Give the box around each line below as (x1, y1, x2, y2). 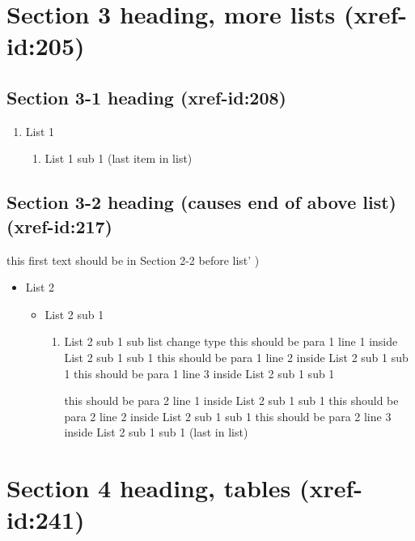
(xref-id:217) (6, 213, 112, 238)
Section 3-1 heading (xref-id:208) (6, 84, 286, 109)
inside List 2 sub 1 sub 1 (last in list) (64, 424, 248, 441)
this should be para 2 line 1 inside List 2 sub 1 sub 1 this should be (64, 392, 399, 409)
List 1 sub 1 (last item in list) (44, 150, 193, 167)
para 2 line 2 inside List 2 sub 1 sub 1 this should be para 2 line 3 (64, 407, 392, 424)
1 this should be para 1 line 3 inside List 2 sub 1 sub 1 (64, 364, 335, 381)
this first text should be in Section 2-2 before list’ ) (6, 251, 260, 268)
